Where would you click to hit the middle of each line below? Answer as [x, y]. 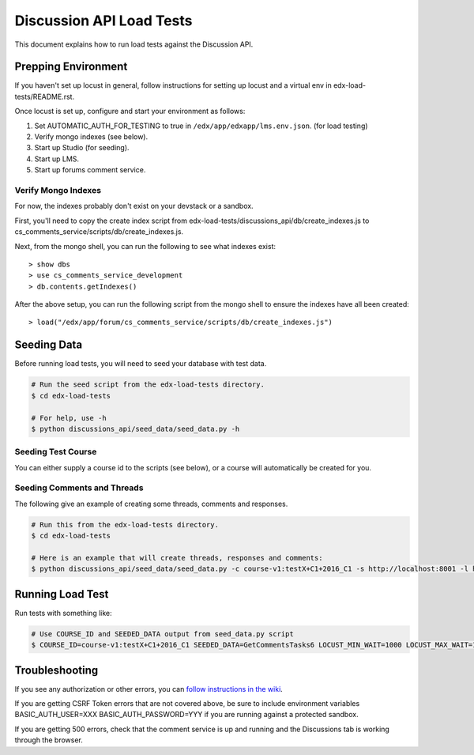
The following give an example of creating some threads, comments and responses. [151, 504]
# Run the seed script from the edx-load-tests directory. [148, 385]
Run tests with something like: [63, 613]
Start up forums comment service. [90, 170]
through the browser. [49, 740]
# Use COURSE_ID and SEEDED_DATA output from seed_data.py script [162, 634]
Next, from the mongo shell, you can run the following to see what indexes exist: [145, 246]
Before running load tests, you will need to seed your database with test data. [141, 364]
